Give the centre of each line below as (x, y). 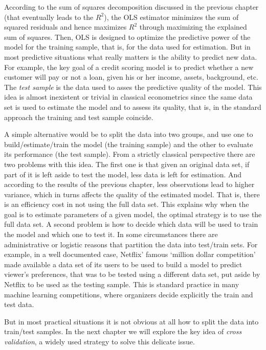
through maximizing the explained (193, 27)
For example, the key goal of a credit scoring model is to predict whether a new (129, 67)
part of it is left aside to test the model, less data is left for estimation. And (123, 174)
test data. (19, 304)
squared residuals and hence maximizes (65, 27)
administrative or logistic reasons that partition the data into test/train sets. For (131, 244)
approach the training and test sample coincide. (79, 117)
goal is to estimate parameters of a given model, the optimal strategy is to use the (133, 214)
